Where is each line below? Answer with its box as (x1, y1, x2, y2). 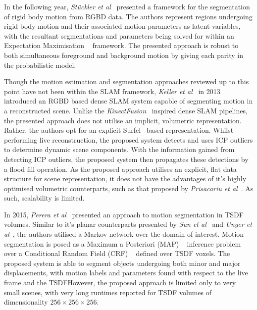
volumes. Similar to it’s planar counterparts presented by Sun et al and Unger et (4, 219, 252, 229)
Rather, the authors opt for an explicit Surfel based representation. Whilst (4, 125, 234, 135)
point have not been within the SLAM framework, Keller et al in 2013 (4, 86, 220, 96)
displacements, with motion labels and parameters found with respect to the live (4, 267, 248, 278)
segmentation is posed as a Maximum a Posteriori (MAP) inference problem (4, 238, 241, 249)
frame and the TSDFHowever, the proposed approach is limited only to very (4, 277, 236, 288)
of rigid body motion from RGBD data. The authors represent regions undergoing (4, 11, 253, 21)
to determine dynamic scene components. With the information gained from (4, 144, 235, 155)
